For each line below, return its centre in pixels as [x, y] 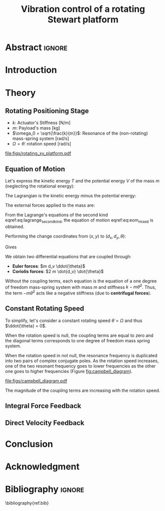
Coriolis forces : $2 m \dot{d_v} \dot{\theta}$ [58, 271]
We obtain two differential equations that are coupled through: [68, 256]
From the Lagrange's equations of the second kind [57, 215]
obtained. [15, 227]
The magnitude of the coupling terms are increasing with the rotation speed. [83, 390]
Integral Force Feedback [43, 406]
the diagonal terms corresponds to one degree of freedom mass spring [78, 340]
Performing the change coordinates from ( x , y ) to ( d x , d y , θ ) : [65, 237]
